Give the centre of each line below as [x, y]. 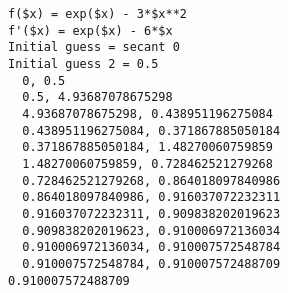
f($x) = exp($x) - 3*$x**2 [97, 14]
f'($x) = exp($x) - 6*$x [90, 30]
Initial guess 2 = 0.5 [83, 63]
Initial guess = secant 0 [94, 47]
